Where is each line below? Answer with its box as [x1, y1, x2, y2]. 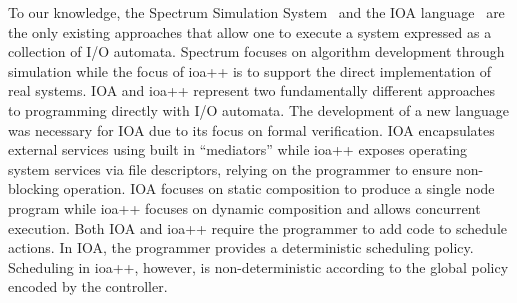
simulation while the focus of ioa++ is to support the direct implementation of [8, 60, 492, 81]
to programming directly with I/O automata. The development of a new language [8, 99, 510, 120]
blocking [8, 178, 59, 199]
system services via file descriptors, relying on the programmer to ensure [8, 158, 452, 179]
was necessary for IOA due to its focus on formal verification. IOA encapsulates [8, 119, 495, 140]
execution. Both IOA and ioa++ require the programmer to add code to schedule [8, 217, 508, 238]
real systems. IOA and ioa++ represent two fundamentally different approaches [8, 80, 496, 101]
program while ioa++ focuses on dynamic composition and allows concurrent [8, 197, 481, 218]
